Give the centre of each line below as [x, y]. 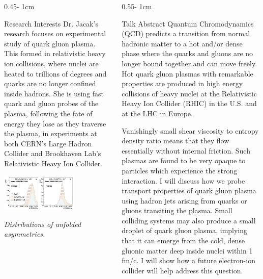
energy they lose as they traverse [55, 123]
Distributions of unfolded [43, 224]
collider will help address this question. [182, 270]
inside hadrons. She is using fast [54, 93]
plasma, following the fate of [48, 113]
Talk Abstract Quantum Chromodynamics [188, 23]
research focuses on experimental [55, 33]
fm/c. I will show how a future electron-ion [188, 260]
